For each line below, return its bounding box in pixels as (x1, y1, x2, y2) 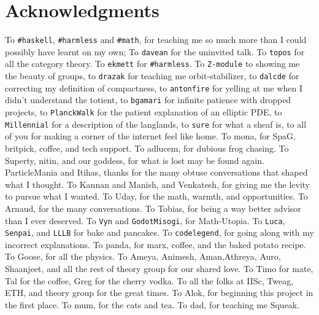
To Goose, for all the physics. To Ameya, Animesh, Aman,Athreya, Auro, (5, 250, 281, 263)
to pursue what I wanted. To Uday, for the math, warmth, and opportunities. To (5, 190, 308, 203)
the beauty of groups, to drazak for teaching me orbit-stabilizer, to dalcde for (5, 69, 299, 82)
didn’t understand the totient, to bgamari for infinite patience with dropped (5, 93, 291, 106)
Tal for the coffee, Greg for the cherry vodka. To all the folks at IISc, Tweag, (5, 274, 294, 287)
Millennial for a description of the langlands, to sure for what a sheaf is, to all (5, 117, 307, 130)
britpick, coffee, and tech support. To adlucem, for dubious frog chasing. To (5, 141, 289, 154)
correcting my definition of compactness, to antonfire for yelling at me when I (5, 81, 303, 94)
